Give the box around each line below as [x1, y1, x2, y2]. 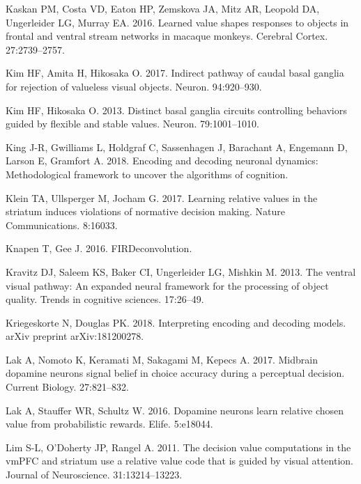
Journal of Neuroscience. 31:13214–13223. [6, 467, 183, 482]
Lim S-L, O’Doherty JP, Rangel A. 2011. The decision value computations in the [6, 439, 351, 454]
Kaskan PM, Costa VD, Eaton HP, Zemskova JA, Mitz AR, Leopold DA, [6, 1, 320, 15]
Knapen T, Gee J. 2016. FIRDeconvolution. [6, 241, 192, 256]
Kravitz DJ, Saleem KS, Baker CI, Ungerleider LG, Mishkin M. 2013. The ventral [6, 264, 356, 279]
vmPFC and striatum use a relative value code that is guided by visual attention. [6, 453, 353, 468]
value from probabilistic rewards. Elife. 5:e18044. [6, 416, 213, 431]
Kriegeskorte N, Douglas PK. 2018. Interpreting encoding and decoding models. [6, 315, 346, 329]
